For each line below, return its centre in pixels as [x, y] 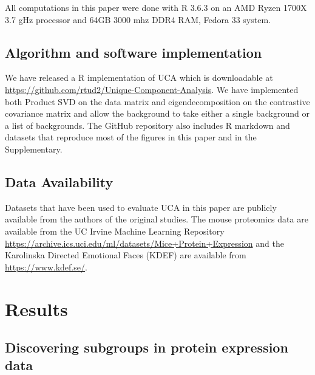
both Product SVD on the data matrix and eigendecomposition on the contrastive [157, 101]
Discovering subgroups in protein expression [147, 347]
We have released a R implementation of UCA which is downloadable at [139, 77]
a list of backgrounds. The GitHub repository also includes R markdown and [147, 125]
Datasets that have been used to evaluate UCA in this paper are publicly [141, 207]
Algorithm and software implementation [134, 52]
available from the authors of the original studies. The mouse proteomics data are [157, 219]
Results [36, 308]
